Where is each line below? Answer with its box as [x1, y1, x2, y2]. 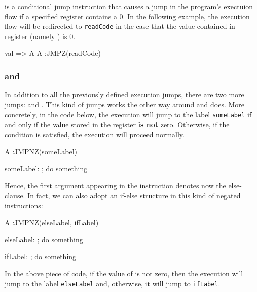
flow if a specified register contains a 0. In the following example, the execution [5, 11, 250, 21]
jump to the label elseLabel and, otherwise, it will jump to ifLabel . [5, 278, 221, 288]
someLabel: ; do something [5, 163, 88, 173]
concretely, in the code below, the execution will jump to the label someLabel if [5, 109, 252, 120]
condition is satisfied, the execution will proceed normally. [5, 129, 185, 139]
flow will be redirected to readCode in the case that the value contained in [5, 21, 235, 31]
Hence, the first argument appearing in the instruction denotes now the [5, 180, 226, 191]
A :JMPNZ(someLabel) [5, 146, 77, 157]
